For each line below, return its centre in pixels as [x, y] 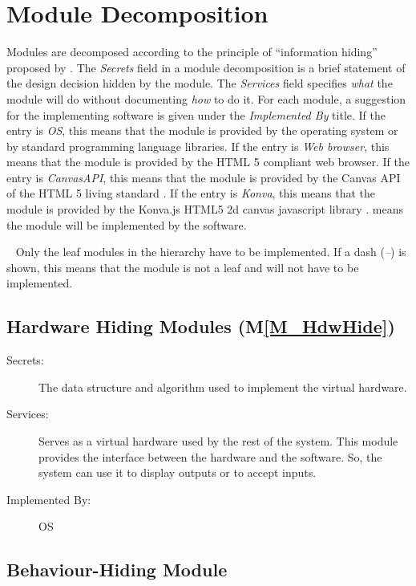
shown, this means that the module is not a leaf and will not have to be [183, 267]
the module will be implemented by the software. [127, 224]
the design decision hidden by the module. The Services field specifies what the [200, 83]
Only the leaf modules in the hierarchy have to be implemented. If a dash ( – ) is [211, 252]
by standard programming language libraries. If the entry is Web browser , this [198, 146]
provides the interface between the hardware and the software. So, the [210, 456]
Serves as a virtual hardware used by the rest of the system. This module [218, 441]
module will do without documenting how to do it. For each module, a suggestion [206, 98]
